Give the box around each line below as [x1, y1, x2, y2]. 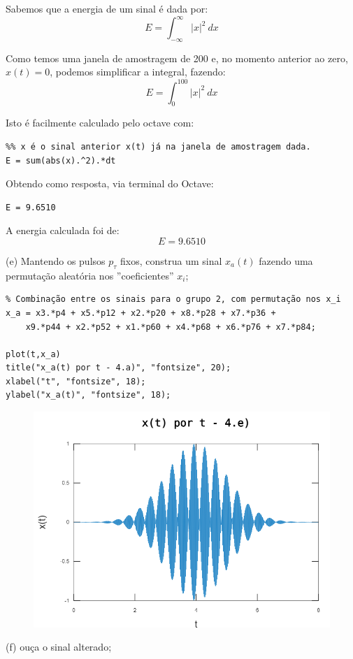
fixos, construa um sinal [120, 253, 222, 268]
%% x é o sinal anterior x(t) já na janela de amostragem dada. [6, 141, 311, 152]
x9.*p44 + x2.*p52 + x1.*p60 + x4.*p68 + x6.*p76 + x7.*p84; [25, 321, 316, 332]
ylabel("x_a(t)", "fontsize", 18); [6, 390, 171, 400]
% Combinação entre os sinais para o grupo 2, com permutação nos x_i [6, 294, 341, 305]
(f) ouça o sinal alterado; [6, 639, 112, 654]
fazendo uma [259, 253, 313, 268]
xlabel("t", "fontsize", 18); [6, 376, 146, 386]
